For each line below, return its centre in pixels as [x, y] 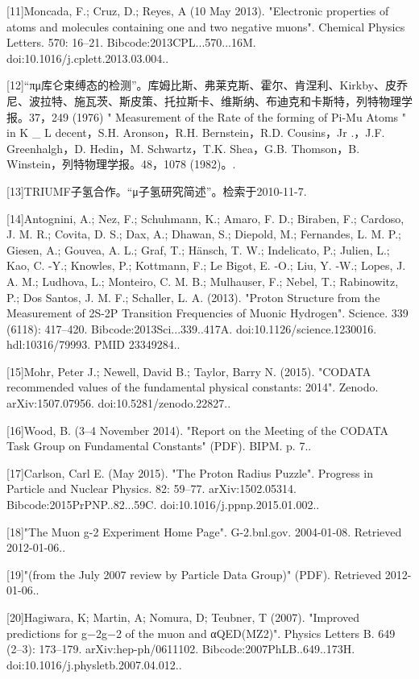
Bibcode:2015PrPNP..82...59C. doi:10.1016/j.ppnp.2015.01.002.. [163, 505]
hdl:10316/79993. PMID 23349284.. [93, 344]
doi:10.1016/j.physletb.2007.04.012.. [94, 664]
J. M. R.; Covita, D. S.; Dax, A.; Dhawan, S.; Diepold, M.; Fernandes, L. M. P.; [204, 234]
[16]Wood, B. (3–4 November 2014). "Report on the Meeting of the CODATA [198, 430]
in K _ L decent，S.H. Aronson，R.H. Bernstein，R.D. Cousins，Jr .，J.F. [196, 132]
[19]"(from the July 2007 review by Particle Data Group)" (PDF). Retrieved [194, 574]
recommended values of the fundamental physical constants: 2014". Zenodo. [193, 387]
